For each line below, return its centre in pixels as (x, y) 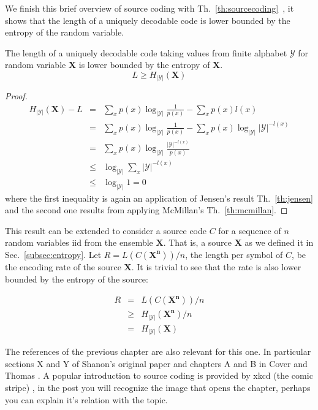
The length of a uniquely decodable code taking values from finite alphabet (146, 52)
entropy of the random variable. (65, 32)
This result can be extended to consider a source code (106, 230)
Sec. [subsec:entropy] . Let (53, 254)
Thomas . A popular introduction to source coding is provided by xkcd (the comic (159, 375)
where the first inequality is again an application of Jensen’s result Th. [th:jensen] (159, 198)
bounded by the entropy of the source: (77, 279)
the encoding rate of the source (63, 266)
